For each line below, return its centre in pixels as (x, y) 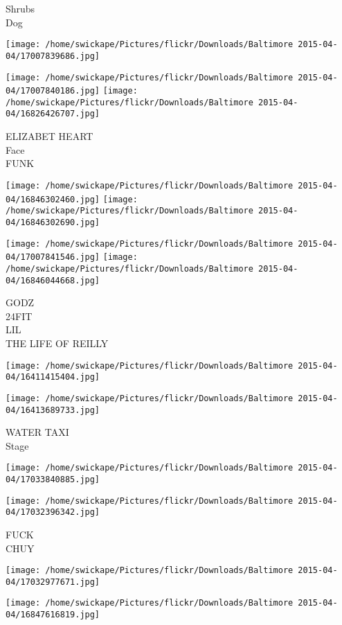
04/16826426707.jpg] (53, 114)
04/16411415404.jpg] (53, 377)
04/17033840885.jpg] (53, 479)
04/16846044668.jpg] (53, 280)
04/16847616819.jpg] (53, 615)
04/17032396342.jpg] (53, 512)
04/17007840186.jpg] (53, 91)
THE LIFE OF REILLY (57, 343)
